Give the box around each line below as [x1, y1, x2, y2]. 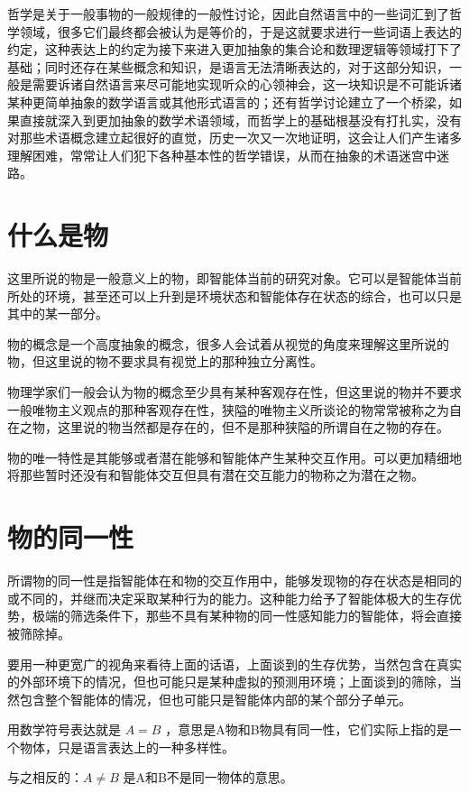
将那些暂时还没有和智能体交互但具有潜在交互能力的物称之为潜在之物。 [7, 466, 424, 484]
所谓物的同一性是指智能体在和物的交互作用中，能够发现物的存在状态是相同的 [7, 571, 462, 590]
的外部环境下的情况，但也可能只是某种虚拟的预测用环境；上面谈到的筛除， [7, 672, 449, 691]
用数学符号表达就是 [7, 720, 121, 739]
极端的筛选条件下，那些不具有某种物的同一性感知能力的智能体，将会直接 [32, 606, 462, 625]
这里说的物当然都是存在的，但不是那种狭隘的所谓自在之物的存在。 [57, 418, 449, 437]
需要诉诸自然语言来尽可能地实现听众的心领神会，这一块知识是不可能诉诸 [32, 75, 462, 94]
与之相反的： [7, 768, 83, 787]
